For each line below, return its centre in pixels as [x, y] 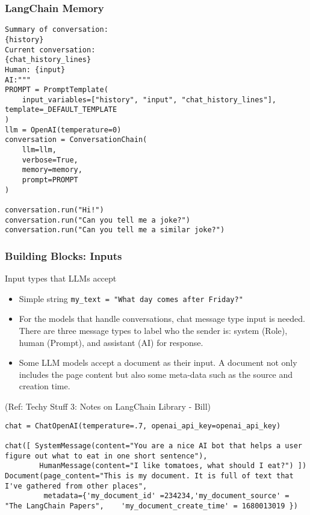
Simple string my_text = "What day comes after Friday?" [131, 298]
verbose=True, [50, 160]
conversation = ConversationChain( [76, 140]
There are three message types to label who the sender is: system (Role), [153, 331]
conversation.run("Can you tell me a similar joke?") [115, 230]
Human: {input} [35, 69]
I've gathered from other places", [76, 486]
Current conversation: [50, 50]
